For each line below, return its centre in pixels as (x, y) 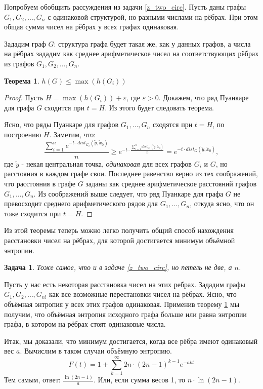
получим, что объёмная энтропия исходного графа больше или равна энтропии (125, 314)
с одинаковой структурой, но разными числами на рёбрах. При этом (153, 16)
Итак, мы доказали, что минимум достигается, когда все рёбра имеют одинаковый (131, 341)
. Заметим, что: (73, 134)
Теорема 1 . (22, 80)
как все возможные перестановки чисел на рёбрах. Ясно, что (143, 294)
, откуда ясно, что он (222, 203)
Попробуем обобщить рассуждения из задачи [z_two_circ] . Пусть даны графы (125, 7)
